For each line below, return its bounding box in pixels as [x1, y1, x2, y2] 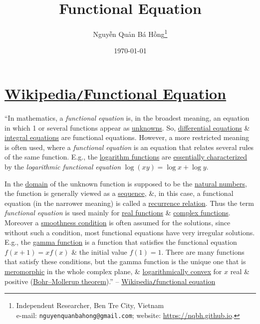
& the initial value [71, 246, 127, 257]
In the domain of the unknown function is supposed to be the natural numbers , [4, 178, 247, 188]
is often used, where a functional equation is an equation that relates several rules [4, 142, 254, 152]
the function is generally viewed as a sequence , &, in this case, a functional [4, 188, 234, 198]
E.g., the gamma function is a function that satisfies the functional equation [4, 237, 237, 247]
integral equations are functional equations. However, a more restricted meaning [4, 132, 250, 143]
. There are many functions [161, 246, 245, 257]
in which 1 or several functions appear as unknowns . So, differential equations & [4, 122, 250, 133]
